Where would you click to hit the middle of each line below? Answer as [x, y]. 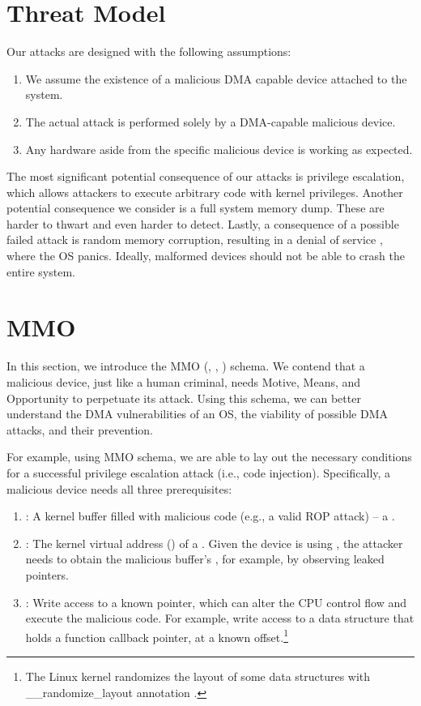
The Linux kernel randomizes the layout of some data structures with [198, 676]
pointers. [47, 574]
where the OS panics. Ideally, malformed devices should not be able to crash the [206, 256]
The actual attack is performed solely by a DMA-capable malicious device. [210, 121]
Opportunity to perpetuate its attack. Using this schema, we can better [184, 398]
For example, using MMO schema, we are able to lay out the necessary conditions [209, 457]
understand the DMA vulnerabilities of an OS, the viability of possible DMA [198, 414]
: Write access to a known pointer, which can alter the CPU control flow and [216, 602]
